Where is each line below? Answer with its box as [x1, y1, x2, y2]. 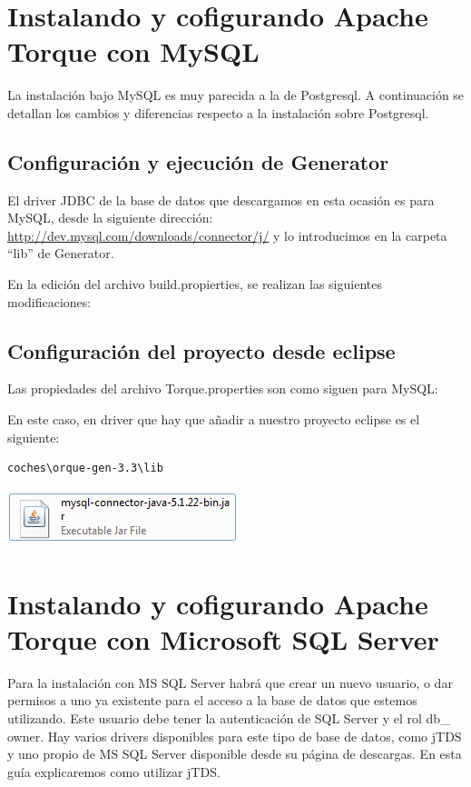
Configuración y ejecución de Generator [7, 147, 389, 175]
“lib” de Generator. [7, 244, 114, 263]
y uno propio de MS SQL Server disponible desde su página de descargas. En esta [7, 744, 462, 763]
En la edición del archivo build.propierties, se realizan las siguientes [7, 274, 382, 294]
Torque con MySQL [7, 33, 260, 70]
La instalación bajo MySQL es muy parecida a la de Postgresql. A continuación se [7, 85, 465, 105]
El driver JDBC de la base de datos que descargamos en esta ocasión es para [7, 190, 435, 209]
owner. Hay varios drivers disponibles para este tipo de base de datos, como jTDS [7, 726, 462, 745]
